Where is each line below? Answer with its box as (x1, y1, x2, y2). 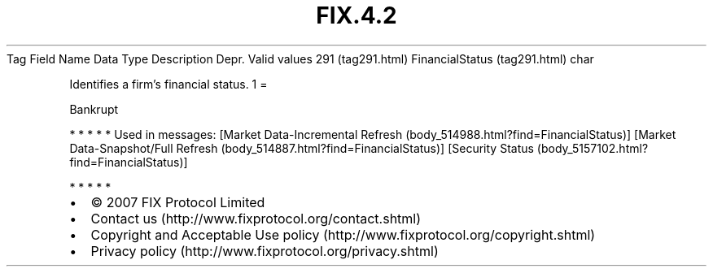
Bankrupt (69, 102, 119, 116)
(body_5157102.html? (536, 141, 649, 155)
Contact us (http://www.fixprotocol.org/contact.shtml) (90, 210, 422, 227)
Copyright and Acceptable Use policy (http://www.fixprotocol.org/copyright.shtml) (90, 226, 596, 243)
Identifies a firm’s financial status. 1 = (69, 76, 268, 91)
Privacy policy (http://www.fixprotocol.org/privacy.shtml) (90, 242, 439, 259)
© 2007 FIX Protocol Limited (90, 193, 265, 210)
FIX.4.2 (316, 2, 397, 29)
